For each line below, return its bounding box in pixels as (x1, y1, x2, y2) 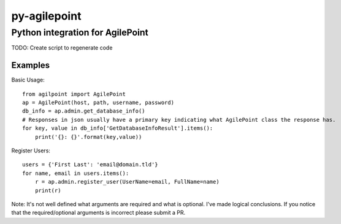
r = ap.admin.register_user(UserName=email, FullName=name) (34, 178, 220, 185)
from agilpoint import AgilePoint (22, 91, 126, 97)
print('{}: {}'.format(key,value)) (34, 133, 142, 140)
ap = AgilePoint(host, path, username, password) (22, 99, 175, 106)
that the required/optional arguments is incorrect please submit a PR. (11, 209, 186, 217)
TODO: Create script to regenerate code (11, 44, 113, 51)
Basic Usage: (11, 77, 45, 84)
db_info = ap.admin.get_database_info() (22, 108, 145, 114)
